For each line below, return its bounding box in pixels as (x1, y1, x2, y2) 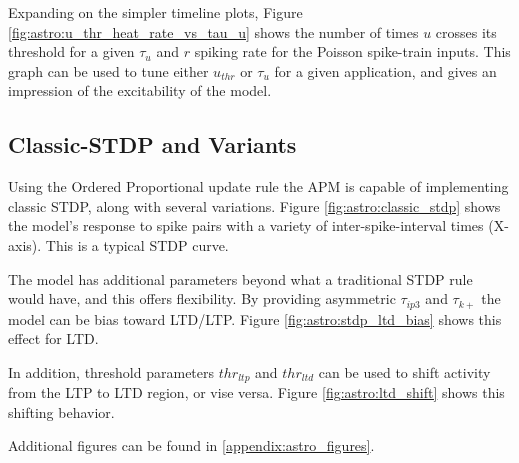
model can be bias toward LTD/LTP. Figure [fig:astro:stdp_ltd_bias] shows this (8, 308, 502, 329)
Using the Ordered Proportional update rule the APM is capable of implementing (8, 176, 509, 197)
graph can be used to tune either (8, 60, 209, 81)
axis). (8, 234, 42, 255)
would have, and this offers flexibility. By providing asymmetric (8, 288, 396, 309)
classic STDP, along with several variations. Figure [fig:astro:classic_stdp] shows (8, 195, 501, 216)
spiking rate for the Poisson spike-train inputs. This (194, 41, 511, 62)
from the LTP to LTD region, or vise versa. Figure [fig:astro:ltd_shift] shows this (8, 382, 505, 403)
